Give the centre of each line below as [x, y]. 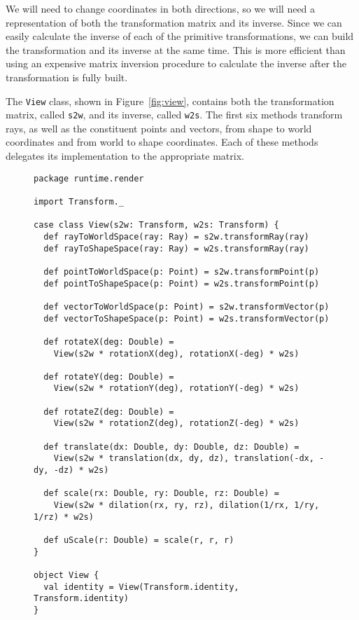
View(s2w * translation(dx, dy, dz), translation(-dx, [184, 459]
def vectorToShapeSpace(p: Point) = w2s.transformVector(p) [186, 318]
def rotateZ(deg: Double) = [109, 412]
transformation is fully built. [67, 77]
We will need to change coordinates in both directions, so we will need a [161, 8]
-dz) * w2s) [81, 470]
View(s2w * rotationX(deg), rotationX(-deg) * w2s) [176, 353]
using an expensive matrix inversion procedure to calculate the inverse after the [176, 63]
